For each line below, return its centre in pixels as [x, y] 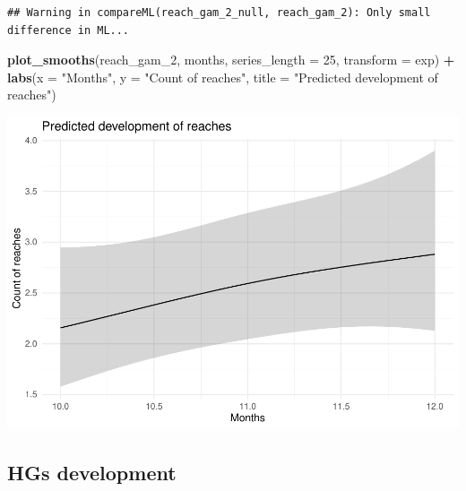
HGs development [92, 472]
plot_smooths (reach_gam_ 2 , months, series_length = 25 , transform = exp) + [231, 60]
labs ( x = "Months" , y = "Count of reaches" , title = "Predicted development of [223, 77]
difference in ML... [69, 30]
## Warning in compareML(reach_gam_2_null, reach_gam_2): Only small [219, 13]
